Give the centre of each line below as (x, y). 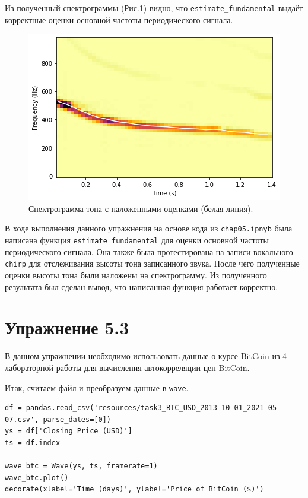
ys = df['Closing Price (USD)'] (69, 431)
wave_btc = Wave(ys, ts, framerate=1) (81, 466)
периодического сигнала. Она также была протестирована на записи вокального (149, 251)
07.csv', (22, 419)
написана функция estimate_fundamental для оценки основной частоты (137, 240)
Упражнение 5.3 (67, 327)
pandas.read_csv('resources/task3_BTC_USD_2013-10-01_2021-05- (153, 408)
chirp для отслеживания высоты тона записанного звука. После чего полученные (152, 263)
